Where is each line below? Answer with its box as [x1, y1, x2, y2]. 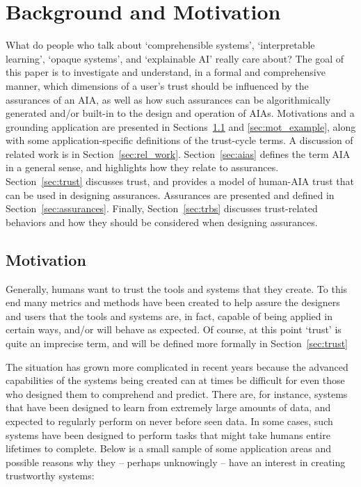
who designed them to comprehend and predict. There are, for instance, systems [6, 386, 348, 401]
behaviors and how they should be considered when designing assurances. [6, 214, 318, 229]
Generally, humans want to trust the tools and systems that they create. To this [6, 281, 348, 296]
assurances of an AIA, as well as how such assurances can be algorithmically [6, 92, 331, 106]
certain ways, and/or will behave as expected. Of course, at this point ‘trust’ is [6, 322, 342, 337]
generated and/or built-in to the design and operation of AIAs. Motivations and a [6, 106, 355, 120]
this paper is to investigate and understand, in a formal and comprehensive [6, 65, 326, 79]
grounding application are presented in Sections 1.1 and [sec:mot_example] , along [6, 119, 356, 134]
